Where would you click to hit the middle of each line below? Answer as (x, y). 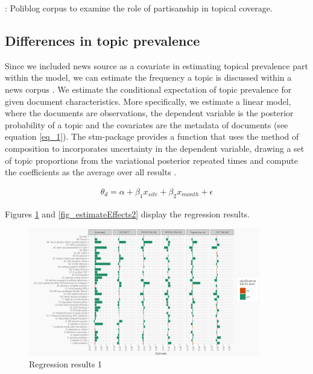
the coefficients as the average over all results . (91, 172)
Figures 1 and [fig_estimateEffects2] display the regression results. (127, 213)
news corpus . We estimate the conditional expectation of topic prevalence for (148, 89)
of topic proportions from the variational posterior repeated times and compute (151, 160)
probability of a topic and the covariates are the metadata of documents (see (147, 124)
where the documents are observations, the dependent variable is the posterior (149, 113)
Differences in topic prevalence (103, 40)
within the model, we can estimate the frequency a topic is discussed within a (148, 77)
